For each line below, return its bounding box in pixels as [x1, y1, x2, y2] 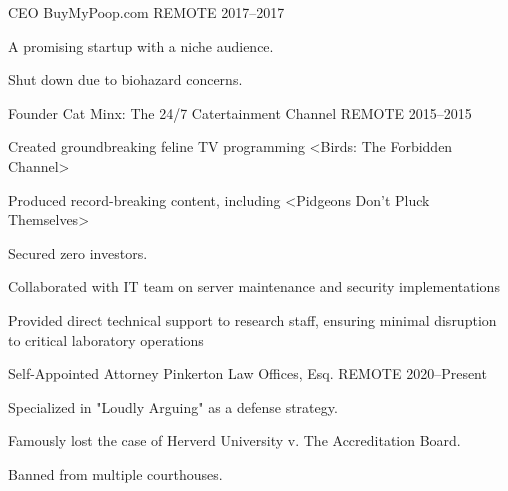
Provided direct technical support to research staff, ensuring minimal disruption [8, 309, 497, 330]
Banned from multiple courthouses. [8, 463, 223, 484]
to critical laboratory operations [8, 329, 204, 350]
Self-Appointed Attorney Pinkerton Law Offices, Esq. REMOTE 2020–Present [8, 363, 487, 384]
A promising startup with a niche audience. [8, 35, 274, 56]
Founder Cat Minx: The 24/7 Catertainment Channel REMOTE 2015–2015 [8, 102, 472, 123]
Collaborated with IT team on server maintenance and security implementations [8, 276, 500, 297]
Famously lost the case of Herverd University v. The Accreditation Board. [8, 430, 461, 451]
